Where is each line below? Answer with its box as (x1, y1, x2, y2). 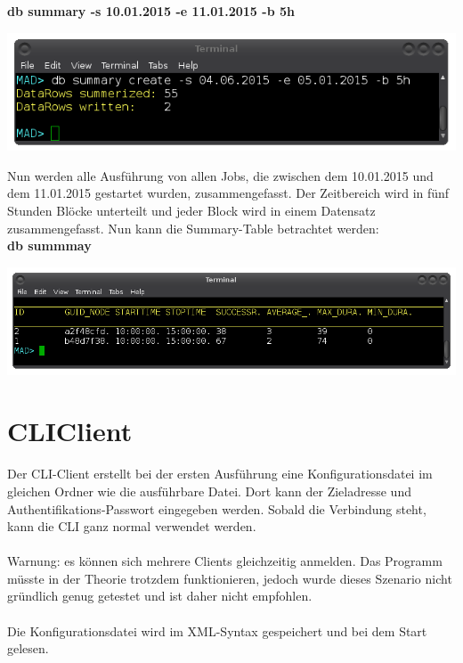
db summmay (7, 236, 92, 255)
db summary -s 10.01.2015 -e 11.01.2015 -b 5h (7, 2, 295, 20)
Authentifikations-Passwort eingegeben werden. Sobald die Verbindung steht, (7, 499, 426, 518)
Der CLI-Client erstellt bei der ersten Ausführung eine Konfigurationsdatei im (7, 464, 433, 483)
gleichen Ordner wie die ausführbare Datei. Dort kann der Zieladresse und (7, 481, 411, 500)
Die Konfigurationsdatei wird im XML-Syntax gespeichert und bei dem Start (7, 621, 427, 640)
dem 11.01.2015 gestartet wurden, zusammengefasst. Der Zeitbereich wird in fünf (7, 184, 450, 202)
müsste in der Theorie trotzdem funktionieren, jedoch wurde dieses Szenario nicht (7, 569, 452, 587)
